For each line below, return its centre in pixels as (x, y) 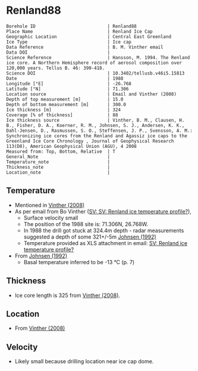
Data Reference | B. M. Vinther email (85, 47)
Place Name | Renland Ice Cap (79, 31)
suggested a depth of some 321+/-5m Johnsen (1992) (90, 237)
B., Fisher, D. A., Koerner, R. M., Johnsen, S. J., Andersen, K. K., (95, 125)
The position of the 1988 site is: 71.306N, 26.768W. (86, 224)
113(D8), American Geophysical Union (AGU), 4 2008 (71, 146)
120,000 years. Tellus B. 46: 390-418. (56, 68)
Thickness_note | (58, 167)
